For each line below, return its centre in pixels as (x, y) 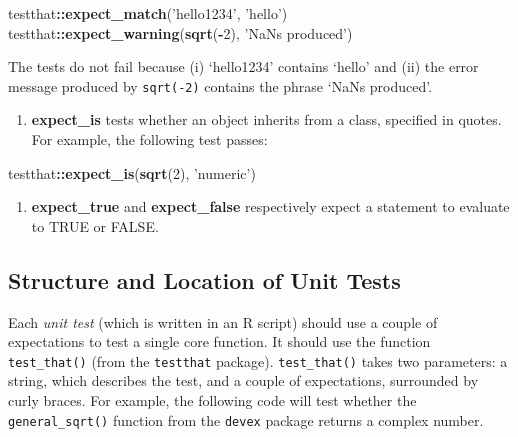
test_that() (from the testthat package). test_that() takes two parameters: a (258, 360)
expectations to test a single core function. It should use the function (219, 341)
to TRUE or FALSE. (95, 225)
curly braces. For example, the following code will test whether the (212, 400)
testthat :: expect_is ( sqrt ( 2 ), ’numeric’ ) (132, 172)
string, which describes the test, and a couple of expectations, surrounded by (243, 380)
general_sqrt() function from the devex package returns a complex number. (246, 419)
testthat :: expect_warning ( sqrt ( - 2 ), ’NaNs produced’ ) (180, 32)
